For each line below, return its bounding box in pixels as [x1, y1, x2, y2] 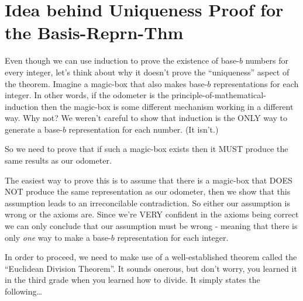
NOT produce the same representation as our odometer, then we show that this [5, 185, 291, 198]
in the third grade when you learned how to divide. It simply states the [5, 274, 260, 286]
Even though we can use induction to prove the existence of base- [5, 54, 239, 67]
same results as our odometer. [5, 154, 112, 167]
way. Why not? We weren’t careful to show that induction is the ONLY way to [5, 112, 288, 124]
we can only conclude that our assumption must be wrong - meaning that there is [5, 220, 298, 232]
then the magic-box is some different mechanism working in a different [41, 100, 294, 112]
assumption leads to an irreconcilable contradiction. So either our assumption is [5, 196, 290, 209]
